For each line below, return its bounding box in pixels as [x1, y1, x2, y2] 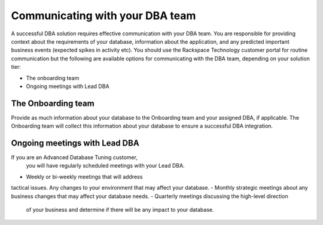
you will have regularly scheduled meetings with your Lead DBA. [26, 162, 185, 169]
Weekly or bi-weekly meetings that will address [26, 173, 143, 180]
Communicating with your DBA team [11, 9, 196, 22]
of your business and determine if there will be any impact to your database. [26, 206, 214, 214]
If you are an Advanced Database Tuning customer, [11, 154, 138, 161]
